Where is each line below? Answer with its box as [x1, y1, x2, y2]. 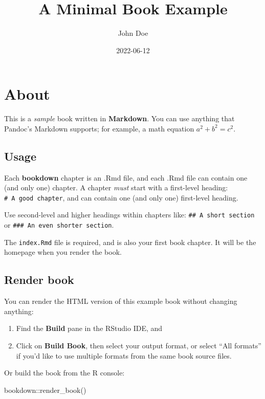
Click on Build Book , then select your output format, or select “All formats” [16, 340, 261, 351]
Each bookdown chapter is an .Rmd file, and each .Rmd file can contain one [4, 172, 248, 183]
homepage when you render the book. [4, 247, 122, 257]
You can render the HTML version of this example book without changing [4, 296, 237, 306]
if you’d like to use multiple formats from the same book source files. [16, 350, 232, 361]
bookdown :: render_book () [4, 384, 86, 395]
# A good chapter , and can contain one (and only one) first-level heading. [4, 192, 238, 203]
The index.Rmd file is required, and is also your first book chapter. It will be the [4, 236, 256, 247]
